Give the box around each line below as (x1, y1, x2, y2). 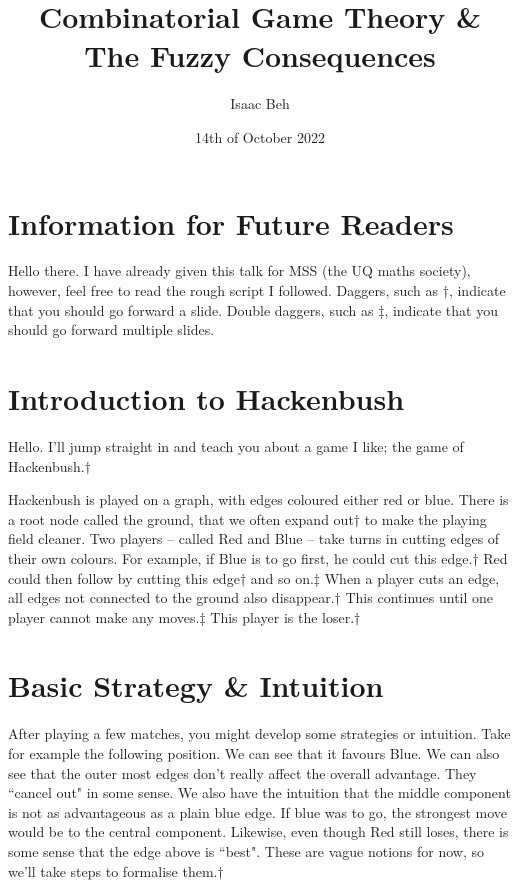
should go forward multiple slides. (8, 319, 215, 340)
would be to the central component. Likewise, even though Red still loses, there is (8, 821, 509, 842)
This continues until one (345, 587, 494, 608)
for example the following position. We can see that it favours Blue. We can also (8, 743, 500, 763)
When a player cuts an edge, (324, 567, 500, 588)
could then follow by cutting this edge (8, 567, 240, 588)
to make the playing (364, 508, 487, 529)
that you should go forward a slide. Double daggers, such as (8, 299, 374, 320)
